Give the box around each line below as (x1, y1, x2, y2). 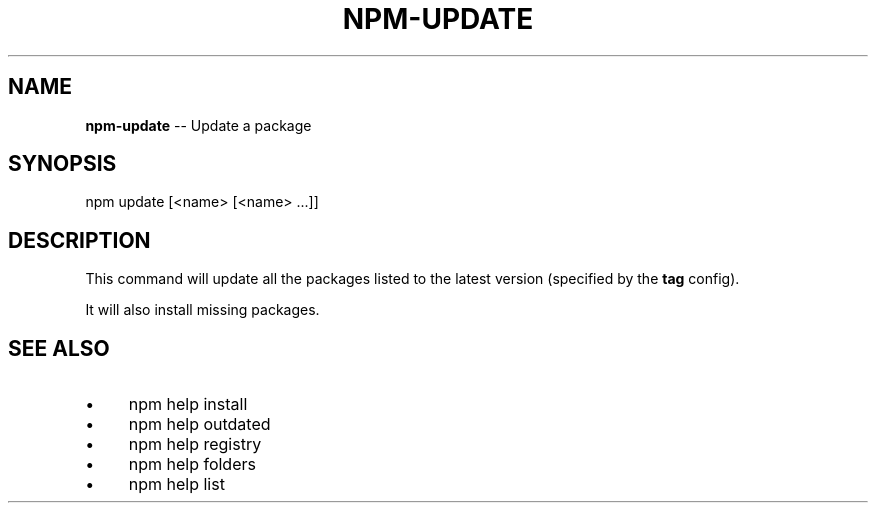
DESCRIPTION (8, 227, 151, 253)
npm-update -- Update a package (85, 116, 312, 134)
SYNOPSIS (8, 151, 117, 177)
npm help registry (128, 434, 262, 455)
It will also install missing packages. (85, 301, 320, 319)
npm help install (128, 394, 248, 415)
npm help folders (128, 454, 256, 475)
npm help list (128, 474, 225, 495)
